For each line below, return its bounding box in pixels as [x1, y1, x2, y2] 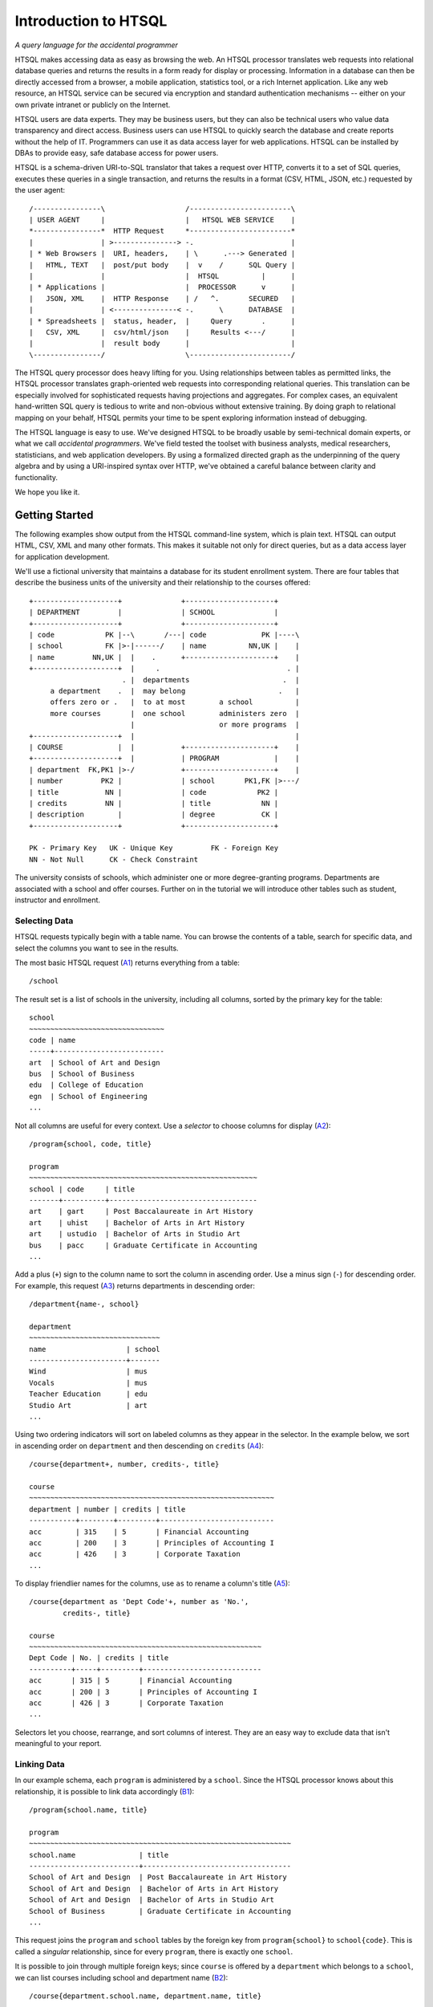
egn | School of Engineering [29, 1092, 148, 1101]
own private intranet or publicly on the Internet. [14, 100, 171, 109]
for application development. [14, 552, 110, 561]
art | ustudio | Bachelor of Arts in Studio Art [29, 1229, 241, 1239]
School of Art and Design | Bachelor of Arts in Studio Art [29, 1895, 274, 1904]
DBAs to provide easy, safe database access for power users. [14, 149, 219, 158]
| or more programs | [130, 720, 300, 730]
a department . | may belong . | [50, 686, 300, 695]
